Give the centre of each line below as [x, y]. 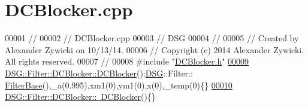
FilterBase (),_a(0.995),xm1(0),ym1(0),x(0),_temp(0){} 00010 [119, 85]
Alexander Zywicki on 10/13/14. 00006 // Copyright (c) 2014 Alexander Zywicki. [155, 49]
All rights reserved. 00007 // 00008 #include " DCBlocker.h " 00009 [127, 61]
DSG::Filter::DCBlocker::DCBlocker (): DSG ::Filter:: [99, 73]
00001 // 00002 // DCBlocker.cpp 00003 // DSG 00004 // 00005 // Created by [152, 38]
